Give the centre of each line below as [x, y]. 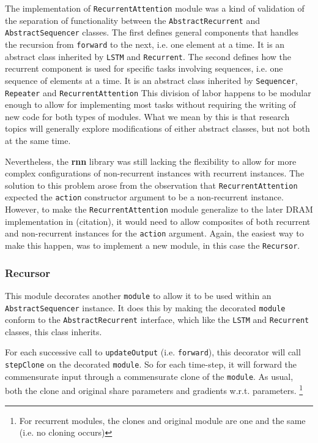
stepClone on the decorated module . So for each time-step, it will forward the [151, 364]
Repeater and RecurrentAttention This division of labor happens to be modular [158, 92]
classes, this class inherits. [54, 331]
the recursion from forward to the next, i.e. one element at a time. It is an [145, 44]
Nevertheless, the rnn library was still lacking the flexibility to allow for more [151, 161]
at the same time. [38, 140]
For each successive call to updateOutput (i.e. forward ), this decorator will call [153, 352]
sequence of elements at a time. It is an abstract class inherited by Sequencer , [151, 80]
